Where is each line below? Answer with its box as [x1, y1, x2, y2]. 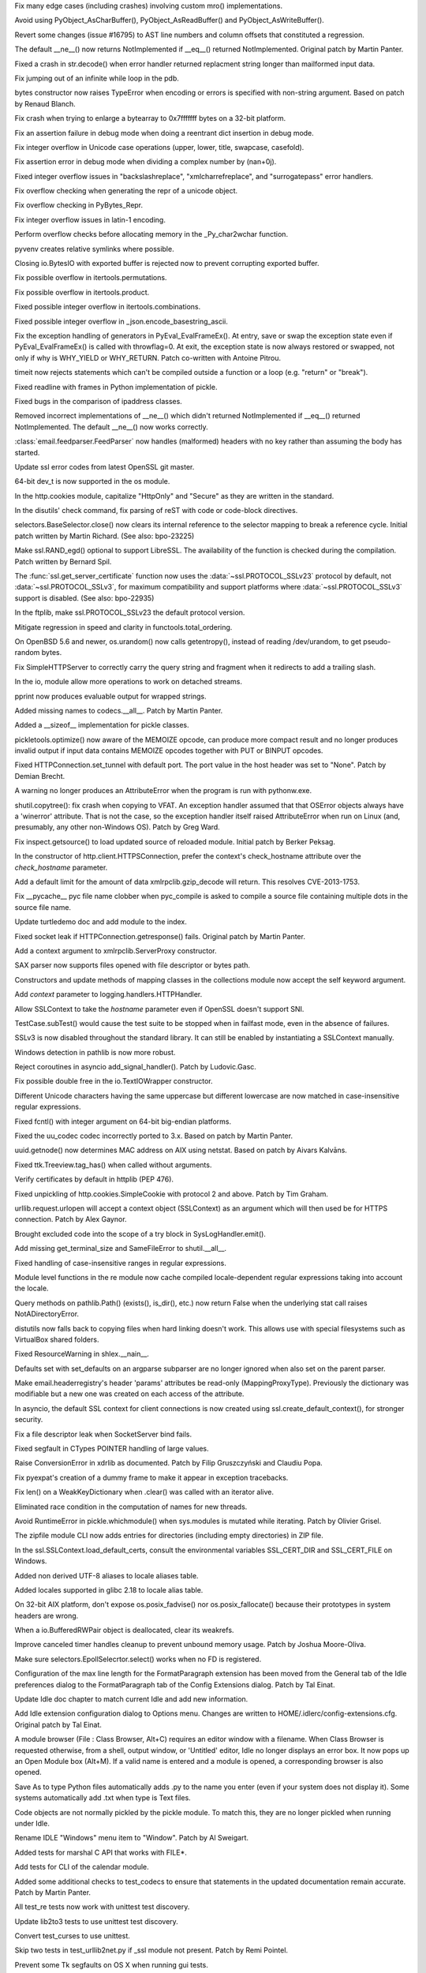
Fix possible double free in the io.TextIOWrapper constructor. [14, 1076, 213, 1086]
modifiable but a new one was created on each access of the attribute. [14, 1389, 245, 1398]
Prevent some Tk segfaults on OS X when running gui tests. [14, 1960, 208, 1969]
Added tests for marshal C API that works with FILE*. [14, 1848, 187, 1857]
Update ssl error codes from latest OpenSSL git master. [14, 462, 195, 471]
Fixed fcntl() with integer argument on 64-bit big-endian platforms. [14, 1117, 232, 1126]
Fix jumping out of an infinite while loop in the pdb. [14, 73, 179, 83]
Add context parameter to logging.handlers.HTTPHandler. [14, 990, 203, 999]
